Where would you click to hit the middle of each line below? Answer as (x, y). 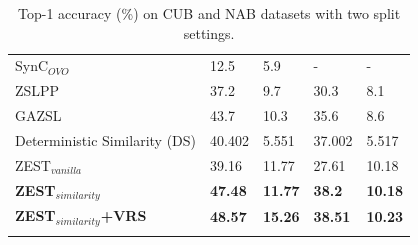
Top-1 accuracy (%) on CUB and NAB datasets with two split (209, 13)
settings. (209, 32)
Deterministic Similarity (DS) (106, 139)
